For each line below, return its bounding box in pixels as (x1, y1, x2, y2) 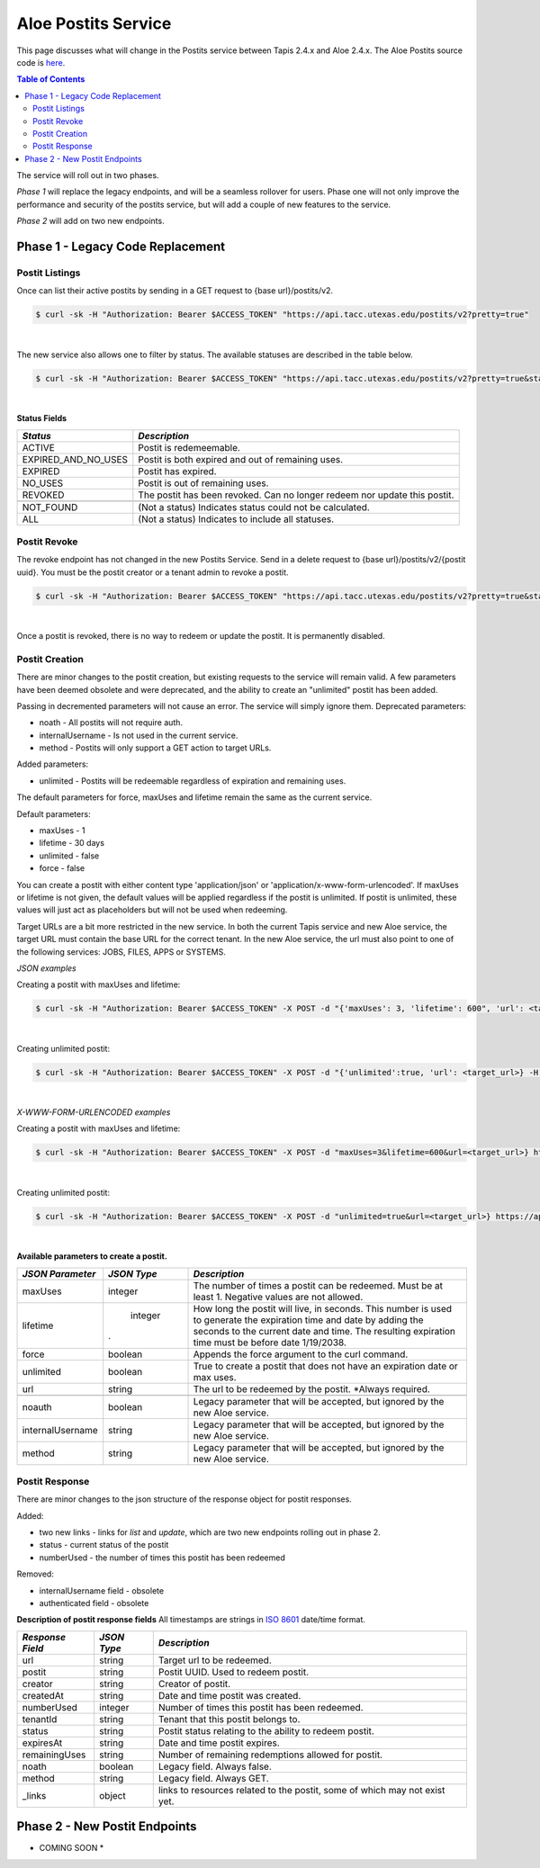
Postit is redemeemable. (138, 441, 240, 454)
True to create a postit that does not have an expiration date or (193, 1360, 458, 1372)
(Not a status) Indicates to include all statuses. (138, 513, 335, 525)
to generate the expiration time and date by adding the (193, 1314, 424, 1326)
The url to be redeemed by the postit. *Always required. (193, 1382, 431, 1395)
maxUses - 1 (39, 825, 85, 836)
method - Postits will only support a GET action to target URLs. (39, 742, 272, 753)
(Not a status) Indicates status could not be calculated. (138, 500, 371, 513)
